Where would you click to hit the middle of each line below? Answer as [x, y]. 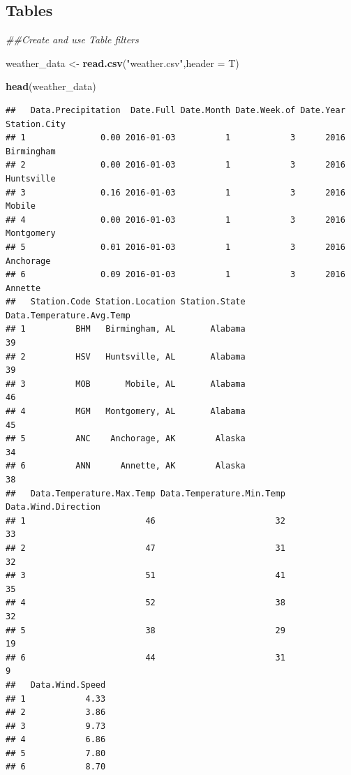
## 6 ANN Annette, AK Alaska [126, 466]
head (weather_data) [51, 86]
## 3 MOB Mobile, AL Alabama [126, 384]
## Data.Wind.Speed [56, 685]
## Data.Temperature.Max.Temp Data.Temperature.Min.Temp [145, 493]
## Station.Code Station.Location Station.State [126, 302]
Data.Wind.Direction [53, 507]
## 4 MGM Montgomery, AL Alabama [126, 412]
